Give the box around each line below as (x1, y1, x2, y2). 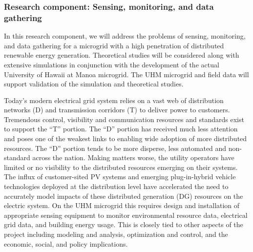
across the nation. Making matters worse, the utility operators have (32, 152, 234, 163)
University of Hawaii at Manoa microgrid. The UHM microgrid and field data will (4, 69, 249, 79)
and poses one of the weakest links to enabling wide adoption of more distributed (4, 133, 247, 144)
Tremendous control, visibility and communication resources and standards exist (4, 114, 244, 124)
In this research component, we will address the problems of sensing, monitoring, (4, 31, 246, 41)
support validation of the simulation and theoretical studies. (4, 79, 184, 89)
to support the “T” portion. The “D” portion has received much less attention (4, 124, 238, 134)
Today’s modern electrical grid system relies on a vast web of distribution (4, 95, 224, 105)
